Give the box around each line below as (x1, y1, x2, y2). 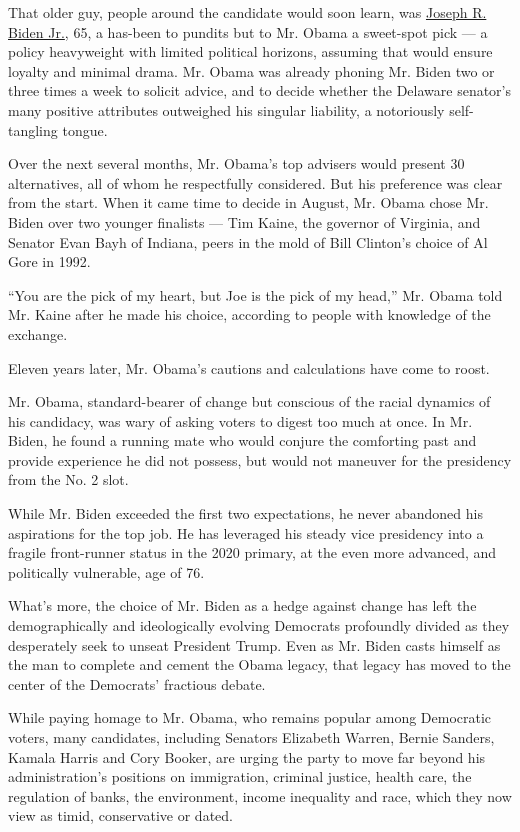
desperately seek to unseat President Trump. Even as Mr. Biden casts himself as (8, 634, 501, 655)
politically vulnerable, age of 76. (8, 561, 205, 582)
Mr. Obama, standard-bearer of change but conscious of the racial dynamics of (8, 391, 491, 412)
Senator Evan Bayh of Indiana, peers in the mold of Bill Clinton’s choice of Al (8, 231, 488, 252)
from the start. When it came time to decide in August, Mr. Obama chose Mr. (8, 192, 489, 213)
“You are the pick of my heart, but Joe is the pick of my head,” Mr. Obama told (8, 284, 503, 305)
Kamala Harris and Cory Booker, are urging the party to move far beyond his (8, 746, 486, 767)
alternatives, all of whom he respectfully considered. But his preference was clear (8, 172, 503, 193)
